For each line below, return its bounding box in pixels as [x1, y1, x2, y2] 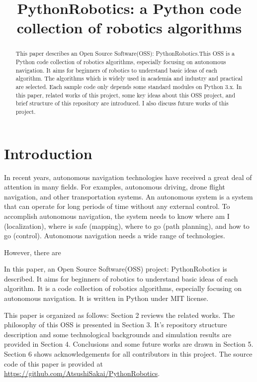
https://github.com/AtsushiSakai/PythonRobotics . [4, 368, 160, 379]
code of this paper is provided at [4, 358, 103, 369]
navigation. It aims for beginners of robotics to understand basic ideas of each [15, 66, 217, 74]
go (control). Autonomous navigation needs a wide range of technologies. [4, 230, 225, 241]
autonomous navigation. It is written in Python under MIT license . [4, 293, 209, 303]
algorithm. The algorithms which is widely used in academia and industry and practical [15, 74, 243, 83]
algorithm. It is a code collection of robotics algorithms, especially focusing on [4, 283, 242, 293]
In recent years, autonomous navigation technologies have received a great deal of [4, 172, 252, 182]
